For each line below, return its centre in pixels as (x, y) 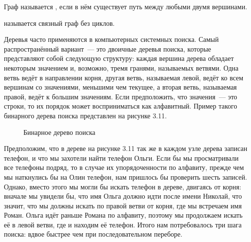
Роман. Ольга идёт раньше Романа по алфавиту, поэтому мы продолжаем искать (123, 215)
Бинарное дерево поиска (59, 132)
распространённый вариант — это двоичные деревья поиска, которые (108, 48)
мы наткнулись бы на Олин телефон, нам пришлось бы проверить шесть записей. (125, 177)
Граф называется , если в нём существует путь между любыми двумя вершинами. (126, 6)
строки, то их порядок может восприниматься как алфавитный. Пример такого (121, 106)
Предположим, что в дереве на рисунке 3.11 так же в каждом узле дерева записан (126, 148)
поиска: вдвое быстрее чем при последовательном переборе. (93, 234)
